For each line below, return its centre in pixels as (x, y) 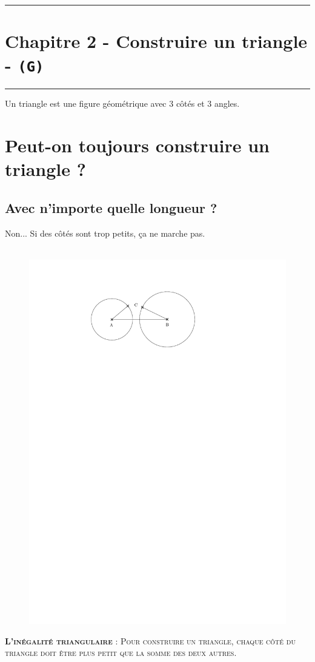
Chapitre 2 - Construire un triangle (156, 41)
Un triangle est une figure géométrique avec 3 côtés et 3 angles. (122, 103)
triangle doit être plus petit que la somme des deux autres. (121, 653)
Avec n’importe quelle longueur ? (111, 207)
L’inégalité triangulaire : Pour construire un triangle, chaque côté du (150, 640)
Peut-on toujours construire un (137, 145)
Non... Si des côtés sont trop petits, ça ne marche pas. (105, 233)
